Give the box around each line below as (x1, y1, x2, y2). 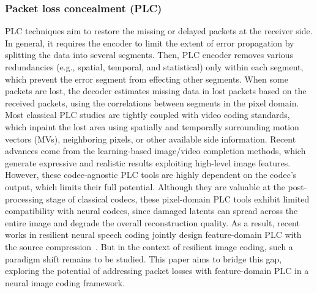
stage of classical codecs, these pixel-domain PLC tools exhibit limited (46, 192, 310, 205)
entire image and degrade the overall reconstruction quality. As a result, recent (5, 216, 300, 229)
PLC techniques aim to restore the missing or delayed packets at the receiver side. (5, 24, 313, 37)
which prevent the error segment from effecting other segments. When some (5, 72, 288, 85)
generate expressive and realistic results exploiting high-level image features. (5, 156, 291, 169)
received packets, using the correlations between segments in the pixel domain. (5, 96, 299, 109)
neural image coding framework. (5, 276, 125, 289)
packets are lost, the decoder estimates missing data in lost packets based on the (5, 84, 307, 97)
